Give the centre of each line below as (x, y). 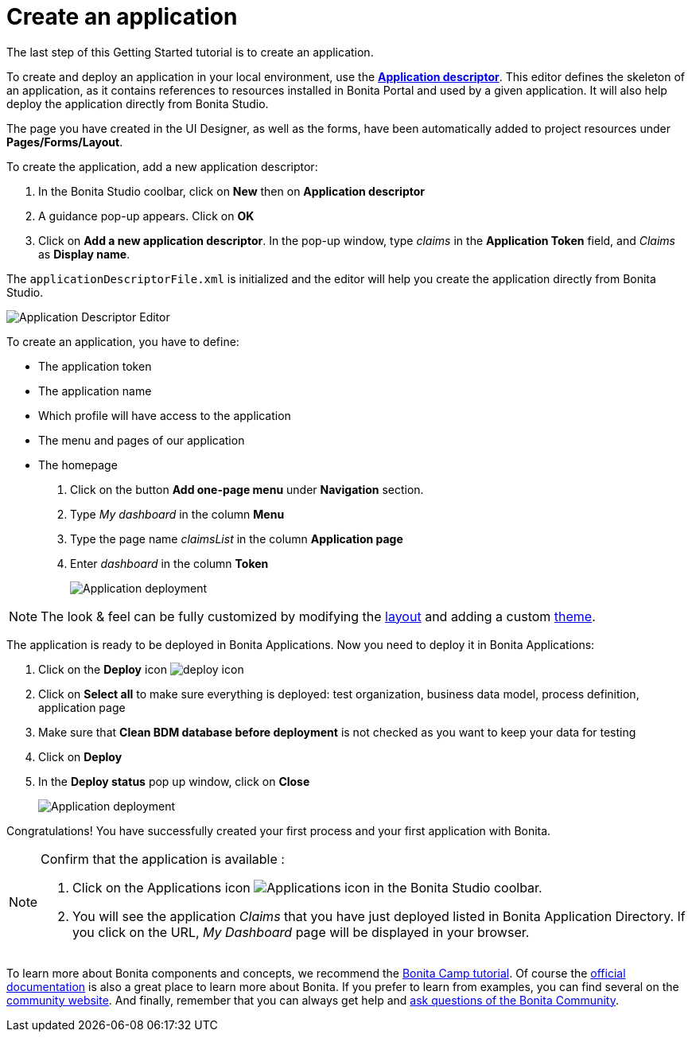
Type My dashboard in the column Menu (177, 514)
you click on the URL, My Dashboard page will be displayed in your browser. (301, 932)
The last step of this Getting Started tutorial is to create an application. (190, 52)
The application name (95, 391)
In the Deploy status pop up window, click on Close (174, 781)
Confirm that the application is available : (163, 859)
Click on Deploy (80, 756)
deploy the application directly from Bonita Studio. (138, 103)
